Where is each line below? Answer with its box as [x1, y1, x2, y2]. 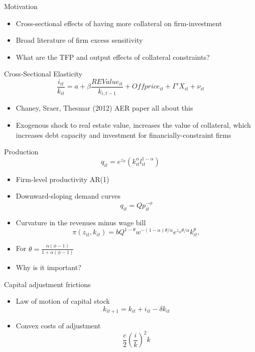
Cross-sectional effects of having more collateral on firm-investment [16, 18, 222, 28]
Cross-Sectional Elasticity [4, 68, 83, 79]
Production [4, 146, 39, 157]
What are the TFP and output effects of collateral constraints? [16, 51, 210, 62]
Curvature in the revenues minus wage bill [16, 217, 146, 228]
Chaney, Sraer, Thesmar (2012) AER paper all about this [16, 103, 193, 113]
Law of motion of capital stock [16, 296, 110, 306]
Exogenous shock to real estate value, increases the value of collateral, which [16, 120, 251, 130]
